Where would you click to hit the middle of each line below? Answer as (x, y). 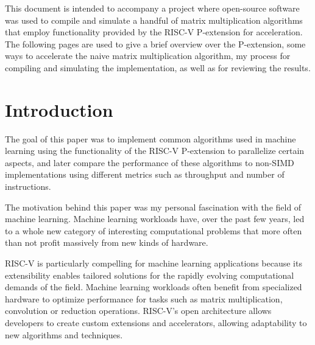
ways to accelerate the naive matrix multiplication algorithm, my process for (148, 56)
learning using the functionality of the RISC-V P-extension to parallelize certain (155, 151)
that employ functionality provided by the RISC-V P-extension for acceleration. (154, 32)
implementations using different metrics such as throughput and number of (145, 174)
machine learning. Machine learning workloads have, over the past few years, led (155, 219)
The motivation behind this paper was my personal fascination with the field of (153, 207)
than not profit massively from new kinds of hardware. (107, 242)
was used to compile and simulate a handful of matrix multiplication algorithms (154, 20)
